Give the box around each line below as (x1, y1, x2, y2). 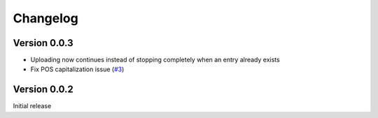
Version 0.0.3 (13, 37, 73, 49)
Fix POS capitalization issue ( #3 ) (30, 65, 125, 73)
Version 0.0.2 (13, 84, 73, 96)
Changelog (13, 10, 78, 26)
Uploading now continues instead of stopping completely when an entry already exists (30, 56, 280, 64)
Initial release (13, 102, 52, 110)
